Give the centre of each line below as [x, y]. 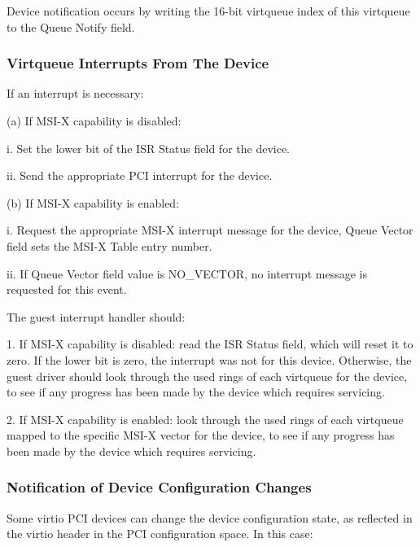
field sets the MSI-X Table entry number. [109, 245]
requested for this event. [67, 289]
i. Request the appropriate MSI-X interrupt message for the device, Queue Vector [210, 230]
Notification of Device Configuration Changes [159, 487]
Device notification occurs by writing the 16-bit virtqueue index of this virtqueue [208, 11]
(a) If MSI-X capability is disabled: [94, 120]
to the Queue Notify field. [71, 26]
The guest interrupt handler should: [96, 316]
